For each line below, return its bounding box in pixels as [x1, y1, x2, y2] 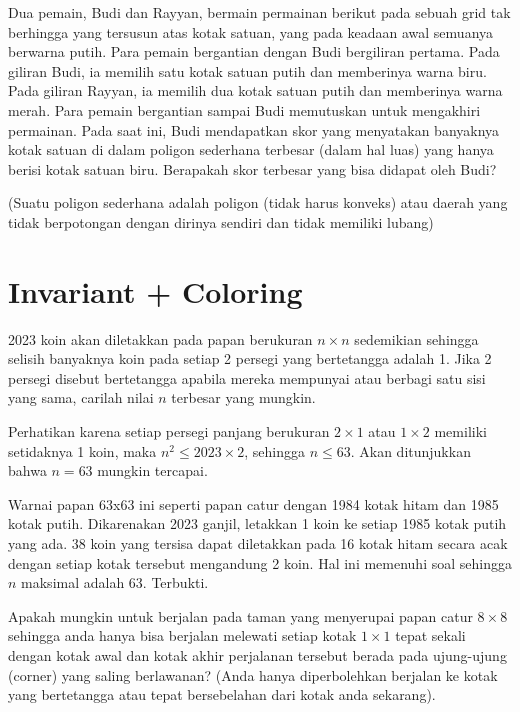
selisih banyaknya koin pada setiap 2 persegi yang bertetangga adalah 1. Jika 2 [8, 348, 492, 369]
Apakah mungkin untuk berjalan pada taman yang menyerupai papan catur [8, 605, 473, 626]
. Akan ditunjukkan [350, 440, 471, 461]
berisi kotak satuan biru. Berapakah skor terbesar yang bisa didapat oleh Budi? [8, 158, 497, 179]
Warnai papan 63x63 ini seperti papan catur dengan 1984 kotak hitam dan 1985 [8, 493, 499, 514]
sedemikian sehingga [354, 328, 479, 349]
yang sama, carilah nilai [8, 387, 154, 408]
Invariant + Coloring [8, 270, 303, 311]
